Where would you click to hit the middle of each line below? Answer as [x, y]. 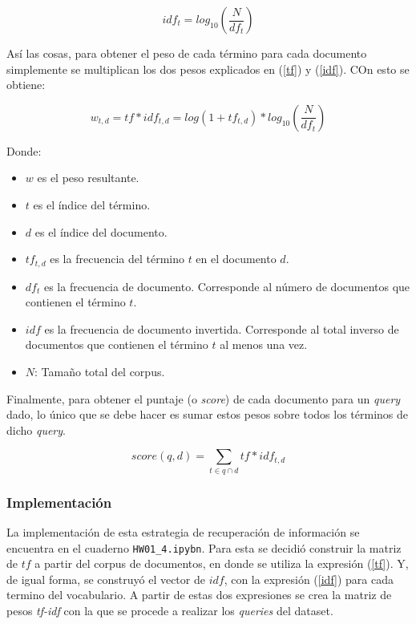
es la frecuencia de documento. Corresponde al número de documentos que [227, 286]
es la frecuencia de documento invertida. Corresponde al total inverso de [222, 328]
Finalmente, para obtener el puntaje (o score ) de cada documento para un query [204, 398]
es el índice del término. [92, 204]
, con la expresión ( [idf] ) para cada [309, 579]
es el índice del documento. [101, 231]
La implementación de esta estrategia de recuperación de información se [183, 531]
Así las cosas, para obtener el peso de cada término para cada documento [187, 53]
